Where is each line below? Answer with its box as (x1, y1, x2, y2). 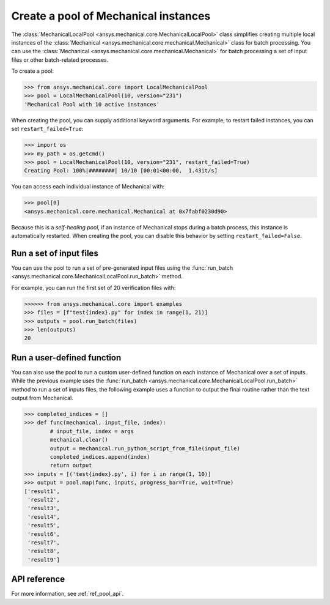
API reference (11, 574, 65, 584)
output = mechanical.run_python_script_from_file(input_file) (50, 445, 241, 452)
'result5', (28, 522, 61, 529)
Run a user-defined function (11, 352, 122, 363)
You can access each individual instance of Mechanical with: (11, 183, 165, 190)
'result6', (28, 530, 61, 538)
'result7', (28, 539, 61, 546)
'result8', (28, 547, 61, 555)
